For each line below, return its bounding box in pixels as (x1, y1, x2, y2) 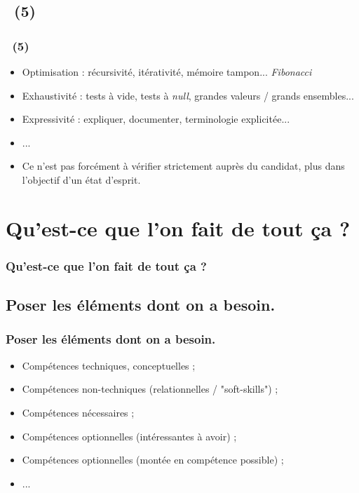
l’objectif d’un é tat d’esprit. (22, 172, 141, 187)
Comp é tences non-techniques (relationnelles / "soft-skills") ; (22, 381, 278, 396)
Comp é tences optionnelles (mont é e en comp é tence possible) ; (22, 452, 284, 467)
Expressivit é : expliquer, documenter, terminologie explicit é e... (22, 112, 290, 126)
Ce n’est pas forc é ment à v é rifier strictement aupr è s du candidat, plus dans (22, 158, 345, 173)
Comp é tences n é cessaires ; (22, 405, 135, 419)
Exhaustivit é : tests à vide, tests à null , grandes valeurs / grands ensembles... (22, 88, 354, 102)
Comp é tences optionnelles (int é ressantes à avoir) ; (22, 428, 237, 443)
